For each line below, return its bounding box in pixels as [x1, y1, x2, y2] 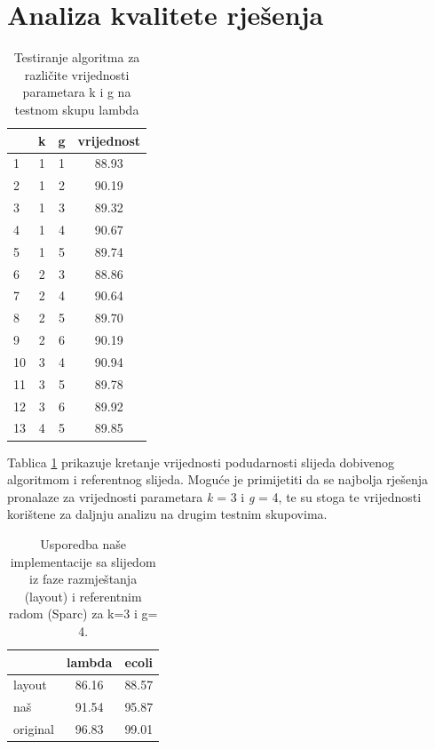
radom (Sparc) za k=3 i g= [8, 604, 158, 623]
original [13, 720, 54, 738]
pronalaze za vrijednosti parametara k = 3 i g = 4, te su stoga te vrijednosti [7, 487, 422, 506]
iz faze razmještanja [29, 570, 138, 588]
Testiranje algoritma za [13, 48, 140, 67]
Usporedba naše [40, 534, 126, 553]
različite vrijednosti [24, 65, 130, 84]
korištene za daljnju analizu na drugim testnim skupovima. [7, 505, 328, 523]
